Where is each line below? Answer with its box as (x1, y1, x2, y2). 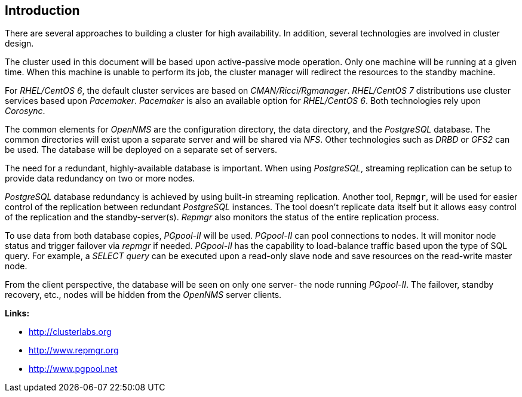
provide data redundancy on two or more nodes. (5, 173, 195, 184)
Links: (5, 308, 30, 319)
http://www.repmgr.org (29, 345, 119, 356)
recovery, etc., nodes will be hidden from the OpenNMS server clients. (5, 290, 282, 300)
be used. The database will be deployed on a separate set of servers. (5, 144, 278, 155)
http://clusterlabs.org (29, 327, 112, 337)
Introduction (5, 3, 80, 18)
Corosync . (5, 106, 45, 116)
